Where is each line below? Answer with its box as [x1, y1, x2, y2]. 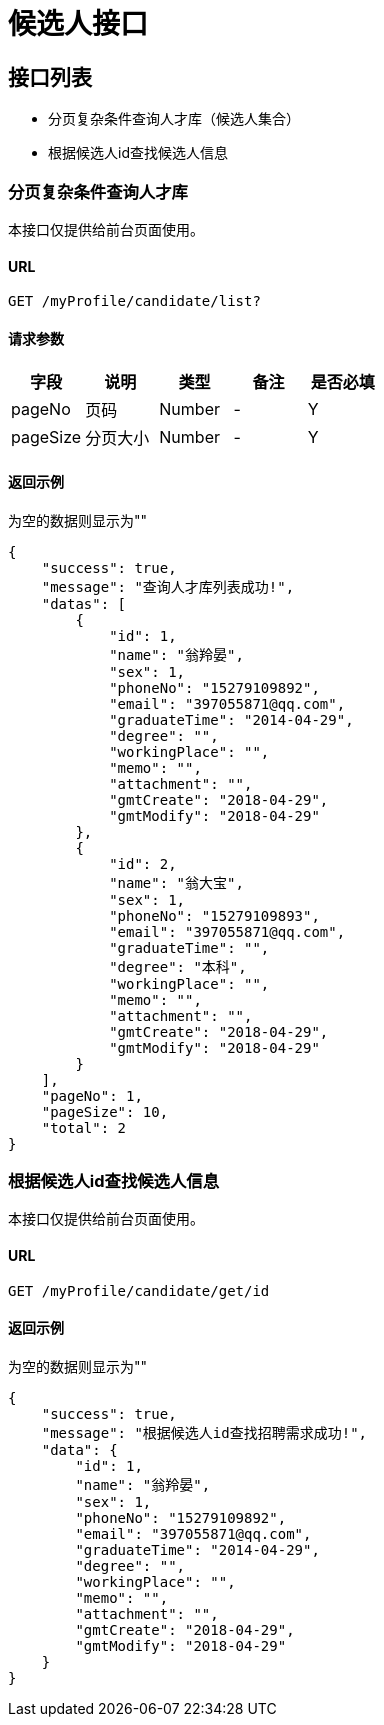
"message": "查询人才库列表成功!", [41, 578, 295, 595]
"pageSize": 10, [41, 1103, 169, 1120]
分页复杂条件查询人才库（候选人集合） [48, 110, 300, 128]
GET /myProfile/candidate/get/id [8, 1282, 270, 1299]
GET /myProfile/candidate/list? [8, 293, 261, 310]
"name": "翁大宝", [109, 874, 244, 891]
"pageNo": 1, [41, 1087, 143, 1104]
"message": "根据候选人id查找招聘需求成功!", [41, 1424, 368, 1441]
